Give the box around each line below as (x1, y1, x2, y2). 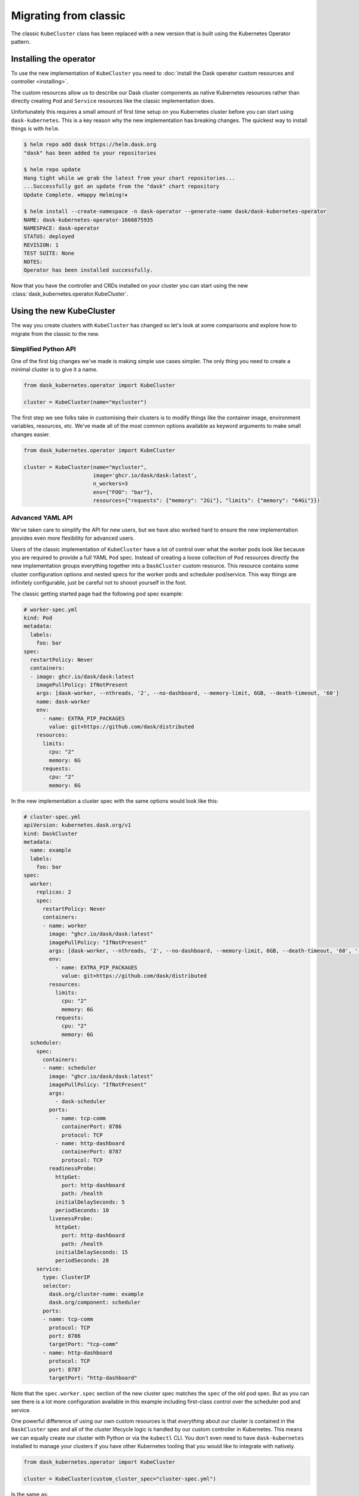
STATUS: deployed (23, 233, 75, 240)
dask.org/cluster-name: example (48, 1290, 144, 1297)
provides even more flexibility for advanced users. (11, 534, 135, 542)
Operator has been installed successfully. (23, 267, 154, 273)
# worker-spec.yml (23, 606, 78, 613)
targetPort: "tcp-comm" (48, 1341, 119, 1348)
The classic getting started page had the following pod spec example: (11, 590, 184, 597)
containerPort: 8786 (61, 1123, 122, 1130)
